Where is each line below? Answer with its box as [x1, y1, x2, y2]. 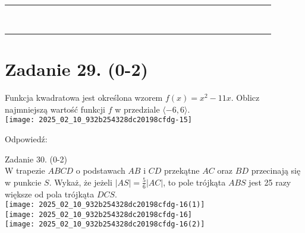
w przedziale [115, 103, 160, 115]
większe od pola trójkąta [5, 187, 95, 200]
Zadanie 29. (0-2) [5, 57, 148, 81]
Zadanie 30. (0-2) [5, 152, 67, 165]
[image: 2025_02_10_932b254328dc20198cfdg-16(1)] [5, 200, 205, 209]
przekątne [163, 164, 200, 177]
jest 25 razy [249, 175, 291, 188]
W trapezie [5, 164, 45, 177]
